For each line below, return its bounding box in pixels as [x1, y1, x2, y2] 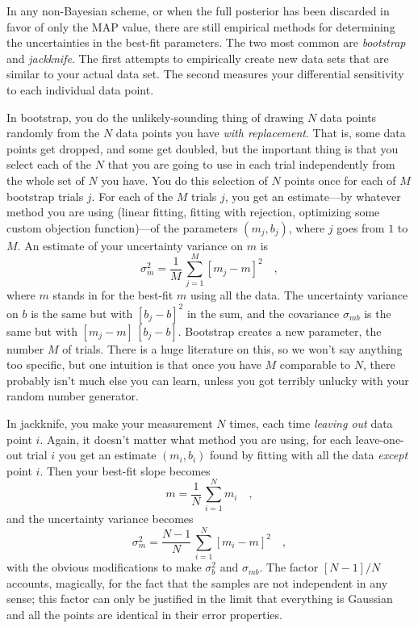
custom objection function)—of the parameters [6, 219, 238, 236]
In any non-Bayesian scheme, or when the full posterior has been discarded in [6, 2, 390, 19]
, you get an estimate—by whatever [224, 187, 401, 204]
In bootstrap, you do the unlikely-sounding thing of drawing [6, 108, 304, 125]
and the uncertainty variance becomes [6, 510, 194, 527]
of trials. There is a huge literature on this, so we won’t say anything [62, 340, 403, 357]
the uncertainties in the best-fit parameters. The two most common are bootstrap [6, 34, 406, 51]
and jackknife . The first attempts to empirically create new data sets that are [6, 49, 389, 66]
